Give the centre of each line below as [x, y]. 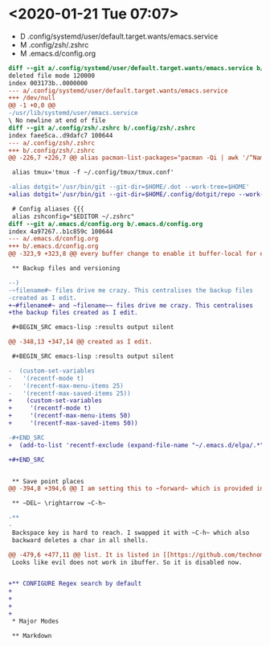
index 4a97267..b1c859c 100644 [61, 231]
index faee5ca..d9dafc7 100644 [61, 135]
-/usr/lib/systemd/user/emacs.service [73, 113]
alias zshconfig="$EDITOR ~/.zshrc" [73, 216]
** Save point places [48, 481]
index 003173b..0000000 [48, 83]
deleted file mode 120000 [51, 76]
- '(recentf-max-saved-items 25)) [70, 393]
